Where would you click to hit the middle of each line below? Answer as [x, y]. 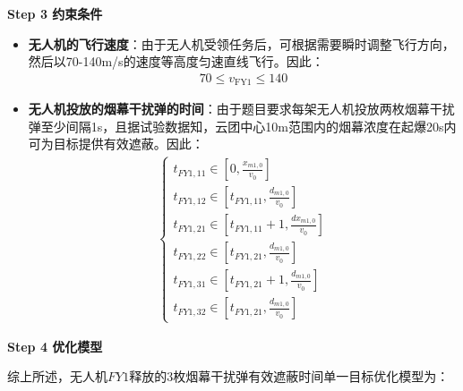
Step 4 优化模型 [55, 346]
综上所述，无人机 [57, 376]
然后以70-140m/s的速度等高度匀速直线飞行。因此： [176, 61]
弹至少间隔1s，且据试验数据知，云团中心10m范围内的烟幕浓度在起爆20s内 [242, 126]
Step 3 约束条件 [55, 13]
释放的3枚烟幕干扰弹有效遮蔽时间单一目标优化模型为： [289, 376]
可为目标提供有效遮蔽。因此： [116, 144]
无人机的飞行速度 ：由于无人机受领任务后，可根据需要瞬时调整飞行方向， [241, 43]
